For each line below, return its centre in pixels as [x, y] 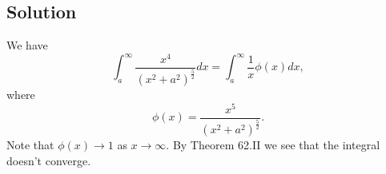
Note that [30, 145]
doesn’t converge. [49, 160]
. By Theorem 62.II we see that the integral [273, 145]
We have [27, 45]
